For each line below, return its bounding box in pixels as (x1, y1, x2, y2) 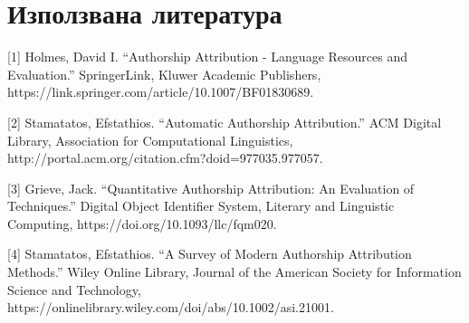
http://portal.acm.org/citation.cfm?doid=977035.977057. (7, 148, 323, 167)
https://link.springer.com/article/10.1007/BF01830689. (7, 82, 314, 101)
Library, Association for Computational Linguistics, (7, 130, 293, 149)
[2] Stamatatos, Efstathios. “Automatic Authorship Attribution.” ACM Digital (7, 112, 442, 131)
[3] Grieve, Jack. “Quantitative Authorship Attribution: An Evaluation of (7, 178, 415, 197)
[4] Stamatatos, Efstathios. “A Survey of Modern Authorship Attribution (7, 244, 412, 263)
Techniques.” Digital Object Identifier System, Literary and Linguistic (7, 196, 395, 215)
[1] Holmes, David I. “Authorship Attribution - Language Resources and (7, 47, 408, 66)
